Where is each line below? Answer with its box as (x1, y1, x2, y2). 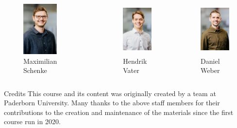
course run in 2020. (4, 116, 61, 127)
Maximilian (23, 56, 57, 66)
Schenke (23, 65, 47, 75)
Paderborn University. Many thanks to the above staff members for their (4, 98, 220, 108)
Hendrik (123, 56, 147, 66)
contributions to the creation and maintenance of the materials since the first (4, 107, 234, 117)
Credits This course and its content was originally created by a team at (4, 88, 216, 98)
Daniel (201, 56, 220, 66)
